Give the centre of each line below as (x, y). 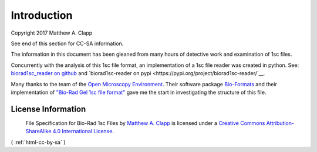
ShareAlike (38, 131)
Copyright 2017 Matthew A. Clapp (52, 33)
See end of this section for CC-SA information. (67, 43)
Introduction (42, 15)
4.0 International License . (83, 131)
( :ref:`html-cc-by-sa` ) (38, 142)
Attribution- (280, 123)
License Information (48, 109)
